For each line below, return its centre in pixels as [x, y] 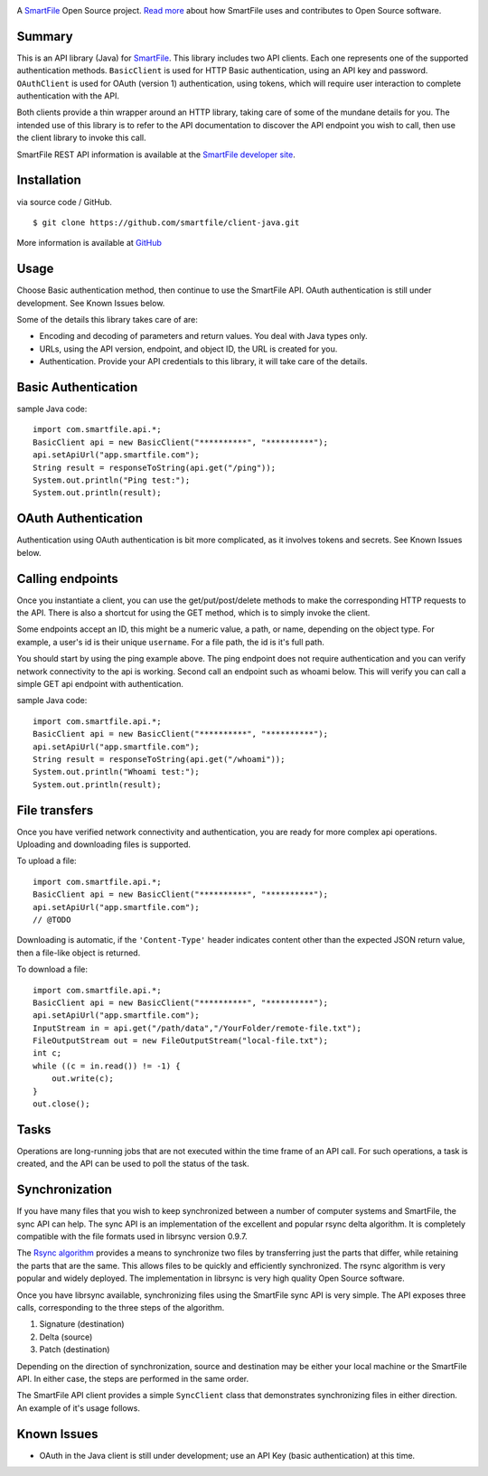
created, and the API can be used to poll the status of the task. [133, 1164]
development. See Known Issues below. [91, 303]
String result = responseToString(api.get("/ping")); [154, 467]
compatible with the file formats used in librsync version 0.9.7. [132, 1236]
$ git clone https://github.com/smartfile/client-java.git [166, 222]
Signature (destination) [82, 1324]
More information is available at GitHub [89, 243]
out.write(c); [83, 1079]
